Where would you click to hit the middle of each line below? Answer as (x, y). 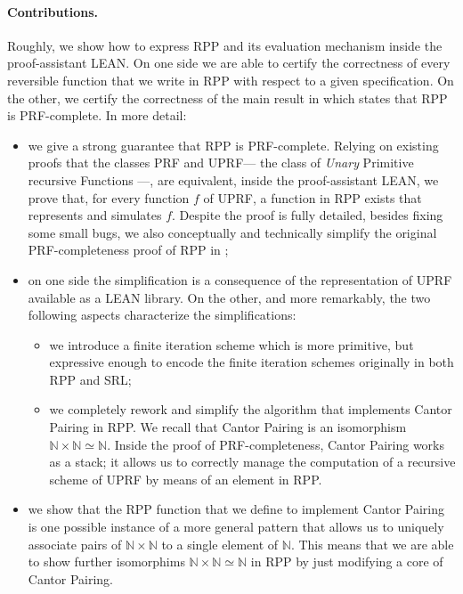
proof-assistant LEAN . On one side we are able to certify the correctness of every (229, 63)
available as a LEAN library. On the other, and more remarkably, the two (229, 297)
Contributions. (53, 11)
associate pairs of (75, 544)
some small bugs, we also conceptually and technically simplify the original (232, 232)
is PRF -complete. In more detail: (97, 115)
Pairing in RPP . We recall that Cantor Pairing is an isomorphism (228, 427)
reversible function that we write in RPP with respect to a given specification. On (231, 80)
